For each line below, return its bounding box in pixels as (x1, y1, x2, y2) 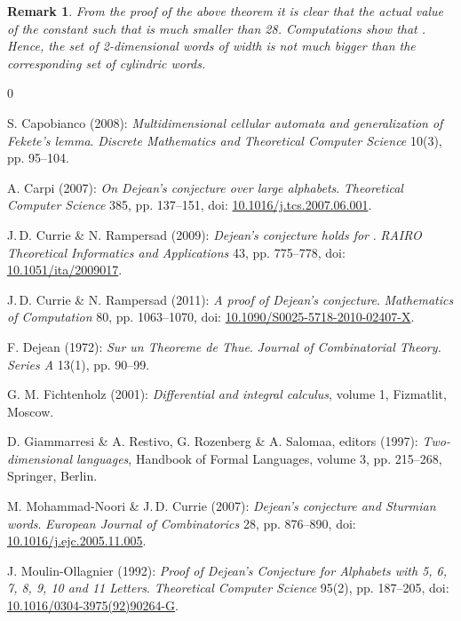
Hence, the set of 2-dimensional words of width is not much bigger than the (7, 36, 416, 55)
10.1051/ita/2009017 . (7, 260, 123, 279)
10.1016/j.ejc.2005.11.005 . (7, 531, 147, 550)
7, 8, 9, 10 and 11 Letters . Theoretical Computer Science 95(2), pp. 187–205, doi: (7, 578, 449, 597)
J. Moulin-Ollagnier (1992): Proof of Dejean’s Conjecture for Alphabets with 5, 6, (7, 561, 447, 579)
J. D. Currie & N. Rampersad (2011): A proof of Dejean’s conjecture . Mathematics (7, 290, 454, 308)
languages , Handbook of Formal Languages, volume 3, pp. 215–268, (76, 449, 442, 467)
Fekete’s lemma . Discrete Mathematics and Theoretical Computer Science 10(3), (7, 131, 442, 149)
